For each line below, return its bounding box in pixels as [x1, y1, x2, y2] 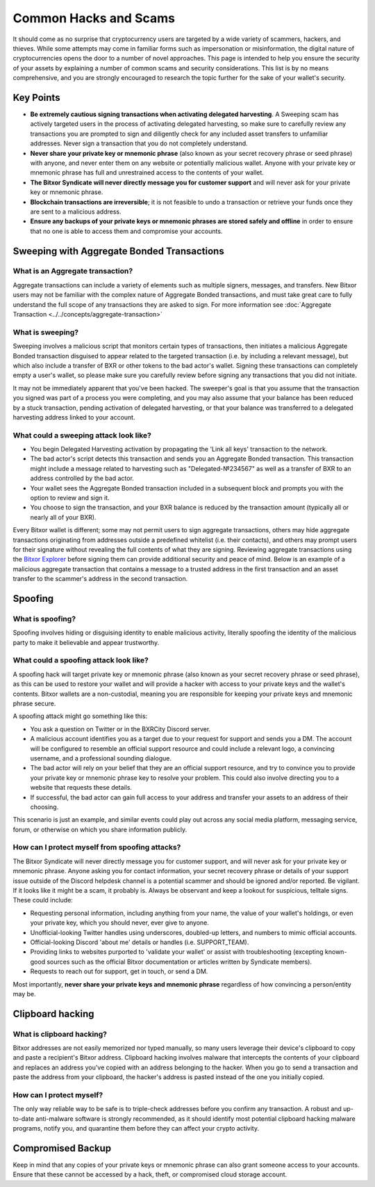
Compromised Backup [12, 1142, 112, 1154]
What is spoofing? [12, 614, 76, 623]
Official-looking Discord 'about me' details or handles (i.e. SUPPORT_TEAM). [30, 938, 249, 946]
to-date [12, 1114, 35, 1123]
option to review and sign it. [30, 494, 110, 502]
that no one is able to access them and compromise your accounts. [30, 227, 223, 235]
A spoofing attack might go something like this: [12, 712, 148, 720]
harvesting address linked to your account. [12, 413, 135, 421]
